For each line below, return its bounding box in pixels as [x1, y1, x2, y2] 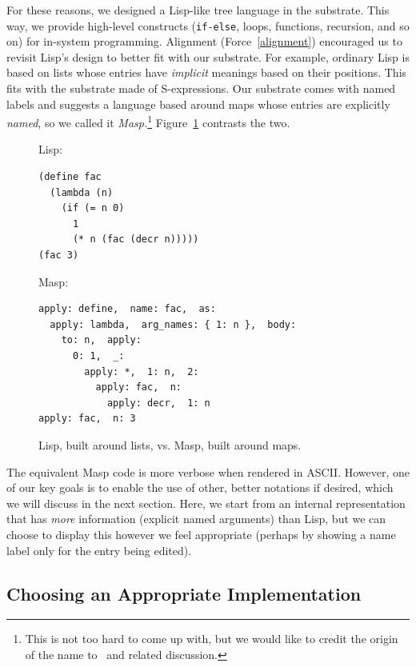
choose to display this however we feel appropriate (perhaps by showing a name [6, 525, 396, 542]
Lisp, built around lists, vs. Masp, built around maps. [38, 436, 302, 453]
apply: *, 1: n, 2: [84, 365, 199, 377]
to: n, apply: [61, 334, 142, 346]
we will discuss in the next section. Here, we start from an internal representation [6, 494, 406, 511]
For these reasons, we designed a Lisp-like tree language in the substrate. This [6, 2, 390, 18]
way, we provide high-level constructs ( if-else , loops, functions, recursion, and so [6, 17, 410, 34]
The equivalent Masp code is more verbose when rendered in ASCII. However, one [6, 463, 410, 480]
